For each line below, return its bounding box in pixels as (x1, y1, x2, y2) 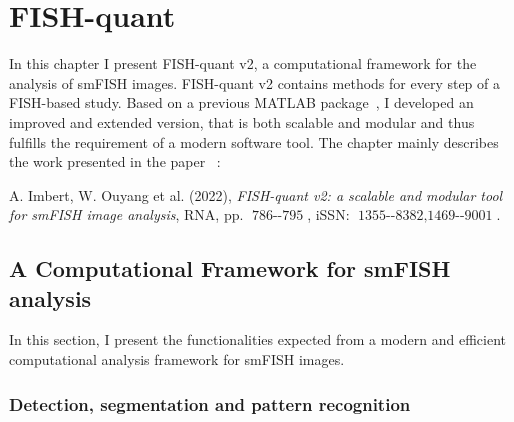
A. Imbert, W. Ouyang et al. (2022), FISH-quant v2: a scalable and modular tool (9, 184, 503, 205)
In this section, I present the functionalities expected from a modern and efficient (9, 329, 507, 350)
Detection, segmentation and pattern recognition (9, 391, 411, 416)
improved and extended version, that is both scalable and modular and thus (9, 111, 475, 132)
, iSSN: (307, 204, 350, 225)
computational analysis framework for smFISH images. (9, 349, 345, 370)
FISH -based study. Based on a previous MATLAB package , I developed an (9, 92, 474, 113)
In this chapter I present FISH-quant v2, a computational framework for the (9, 53, 477, 74)
